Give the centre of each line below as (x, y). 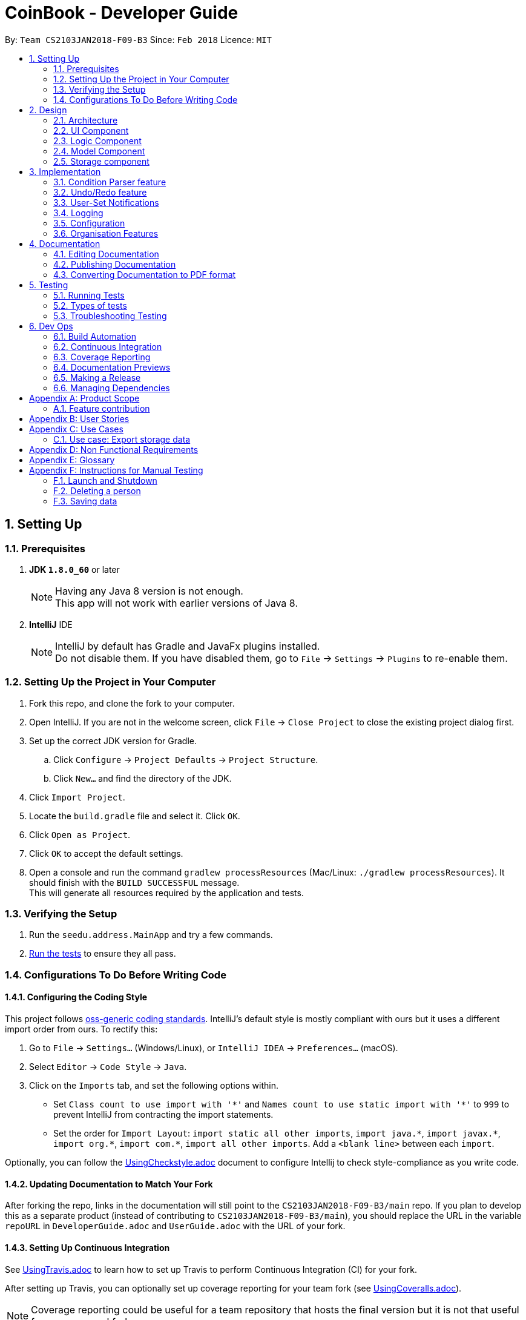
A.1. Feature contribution (102, 408)
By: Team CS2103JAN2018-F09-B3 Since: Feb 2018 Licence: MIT (138, 39)
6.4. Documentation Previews (112, 367)
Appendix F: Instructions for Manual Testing (116, 470)
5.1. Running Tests (89, 295)
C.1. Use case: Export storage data (122, 439)
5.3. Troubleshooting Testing (110, 315)
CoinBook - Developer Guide (122, 13)
